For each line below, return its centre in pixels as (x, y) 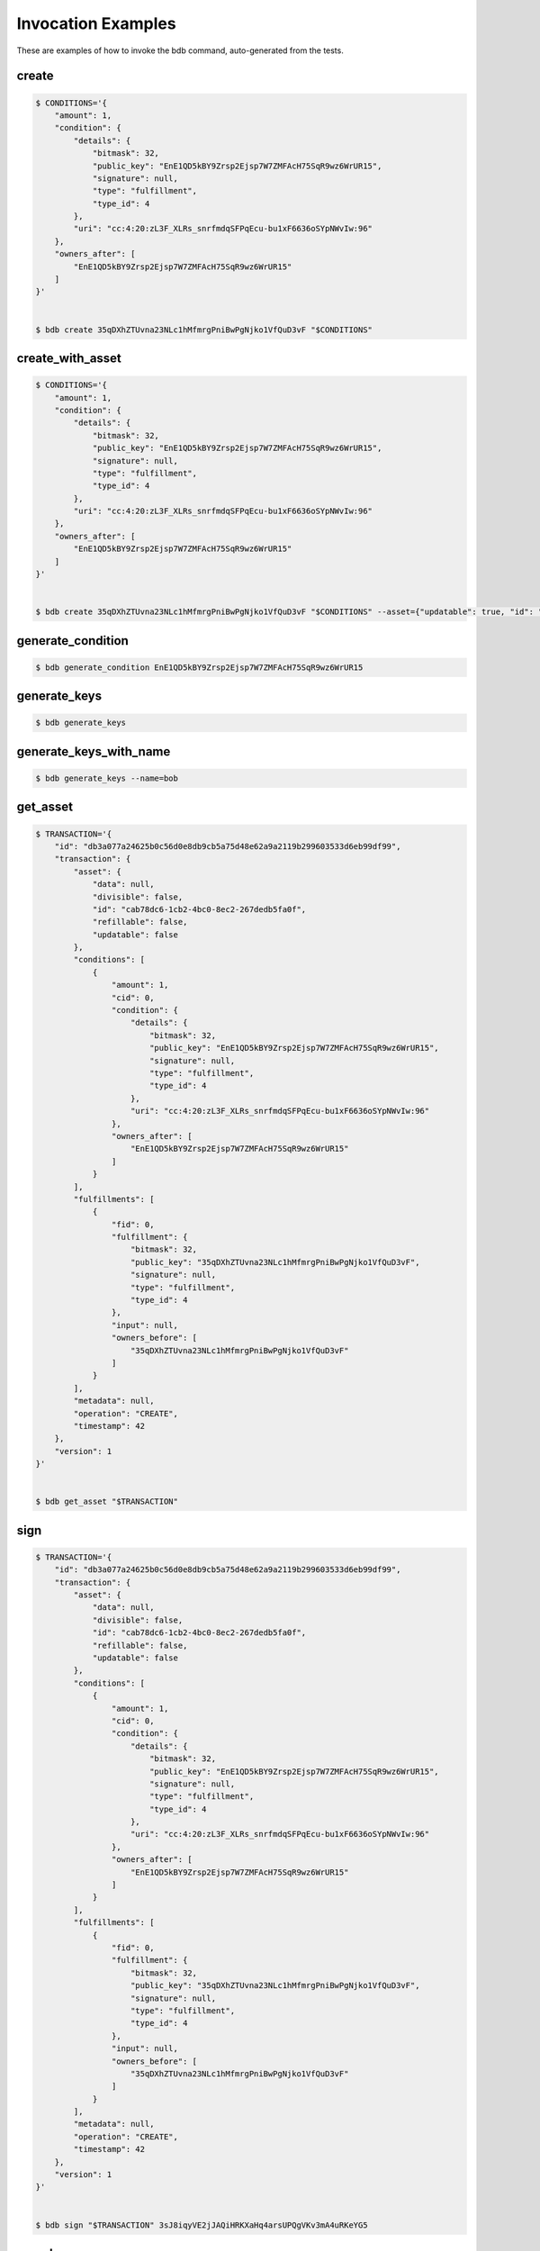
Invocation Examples (96, 23)
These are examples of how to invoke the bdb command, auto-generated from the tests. (180, 50)
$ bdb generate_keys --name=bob (107, 778)
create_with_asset (69, 358)
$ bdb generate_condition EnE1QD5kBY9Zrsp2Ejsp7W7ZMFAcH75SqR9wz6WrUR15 (199, 667)
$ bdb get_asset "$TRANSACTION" (107, 1502)
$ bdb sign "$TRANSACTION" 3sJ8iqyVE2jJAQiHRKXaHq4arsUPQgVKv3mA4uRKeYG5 (202, 2225)
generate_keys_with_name (94, 751)
